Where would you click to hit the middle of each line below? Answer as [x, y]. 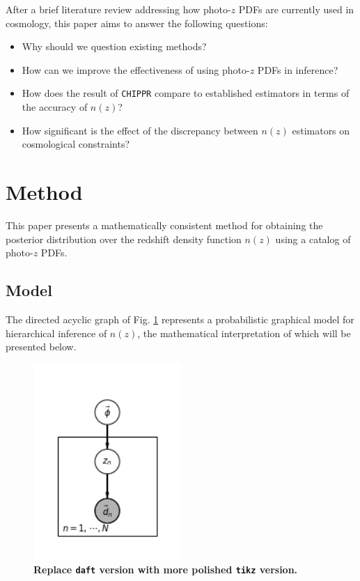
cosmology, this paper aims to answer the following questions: [137, 23]
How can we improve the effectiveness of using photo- [136, 69]
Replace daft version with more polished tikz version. [166, 570]
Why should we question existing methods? [114, 46]
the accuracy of [55, 107]
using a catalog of [313, 239]
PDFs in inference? [298, 69]
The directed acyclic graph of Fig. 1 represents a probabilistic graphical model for [180, 319]
